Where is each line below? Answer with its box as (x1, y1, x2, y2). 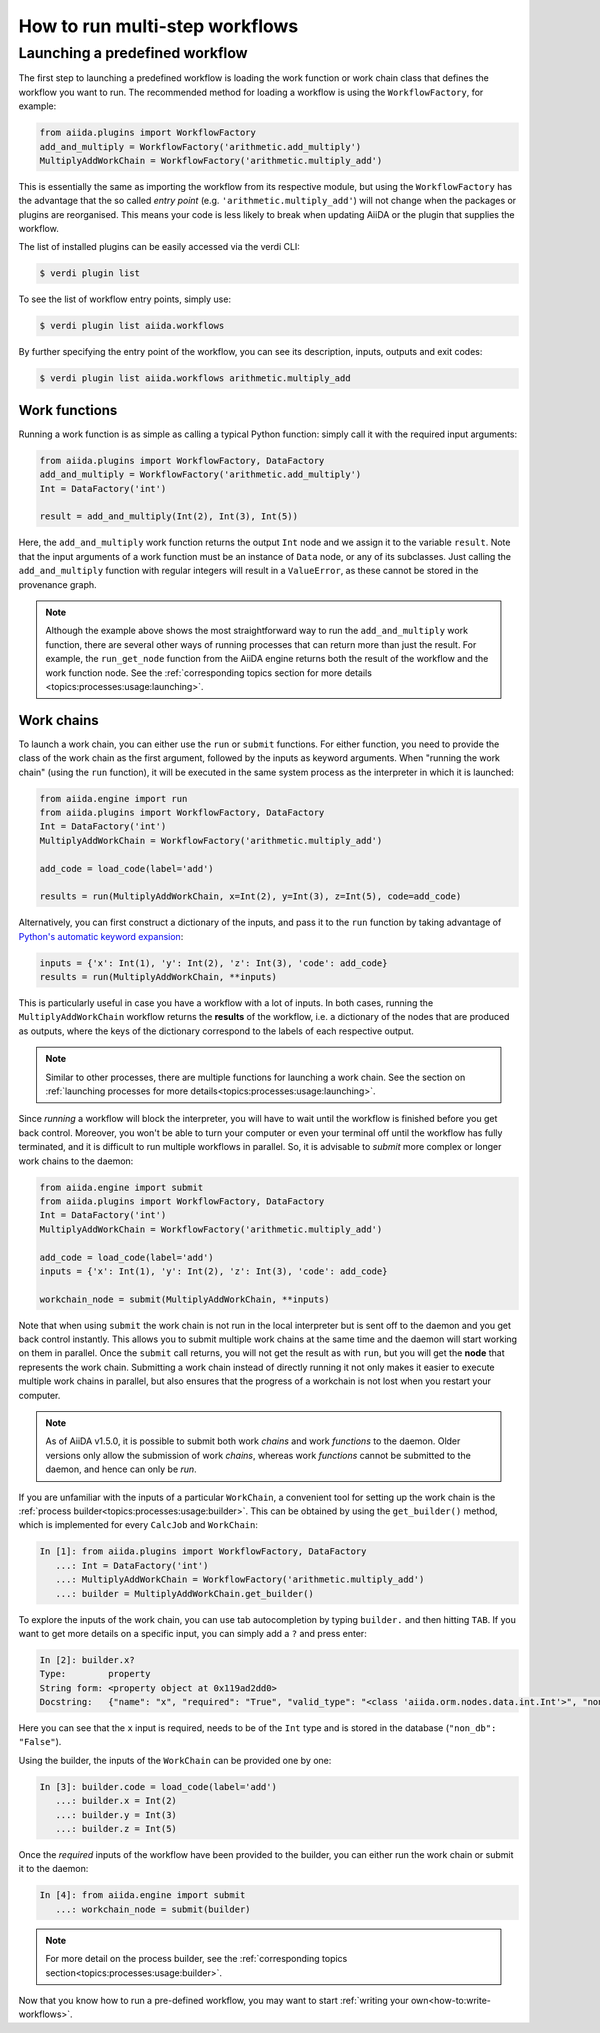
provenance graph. (18, 578, 97, 590)
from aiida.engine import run (39, 793, 188, 804)
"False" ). (18, 1736, 62, 1748)
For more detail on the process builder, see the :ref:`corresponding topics (45, 1953, 348, 1965)
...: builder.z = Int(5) (55, 1823, 177, 1834)
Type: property (39, 1668, 151, 1680)
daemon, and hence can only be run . (45, 1463, 197, 1475)
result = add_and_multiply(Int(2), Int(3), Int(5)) (39, 511, 299, 522)
